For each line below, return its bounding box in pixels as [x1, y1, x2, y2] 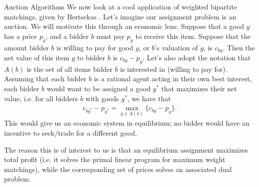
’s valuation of [155, 42, 198, 52]
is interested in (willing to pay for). [120, 63, 228, 74]
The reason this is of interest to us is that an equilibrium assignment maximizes [4, 144, 248, 155]
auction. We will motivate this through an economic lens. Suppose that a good [4, 21, 244, 31]
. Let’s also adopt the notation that [142, 52, 251, 63]
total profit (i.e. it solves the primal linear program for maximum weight [4, 154, 226, 165]
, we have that [127, 93, 171, 103]
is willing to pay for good [56, 42, 133, 52]
